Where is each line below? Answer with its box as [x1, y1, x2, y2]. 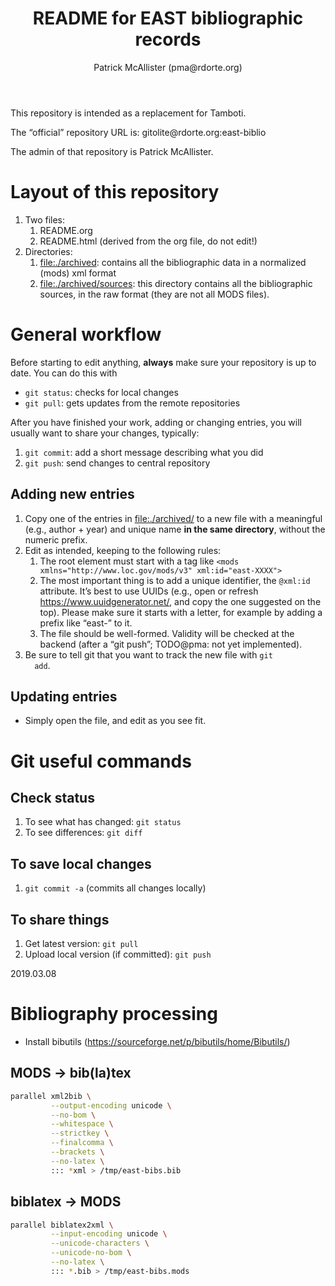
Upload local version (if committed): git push [24, 948, 212, 961]
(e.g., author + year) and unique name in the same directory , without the [24, 523, 326, 535]
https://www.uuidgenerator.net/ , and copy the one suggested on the [39, 595, 322, 607]
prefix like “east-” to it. [39, 617, 133, 629]
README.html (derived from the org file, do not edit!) [39, 235, 258, 247]
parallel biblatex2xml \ [10, 1220, 114, 1230]
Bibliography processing [10, 1003, 218, 1026]
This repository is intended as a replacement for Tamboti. [10, 107, 247, 119]
